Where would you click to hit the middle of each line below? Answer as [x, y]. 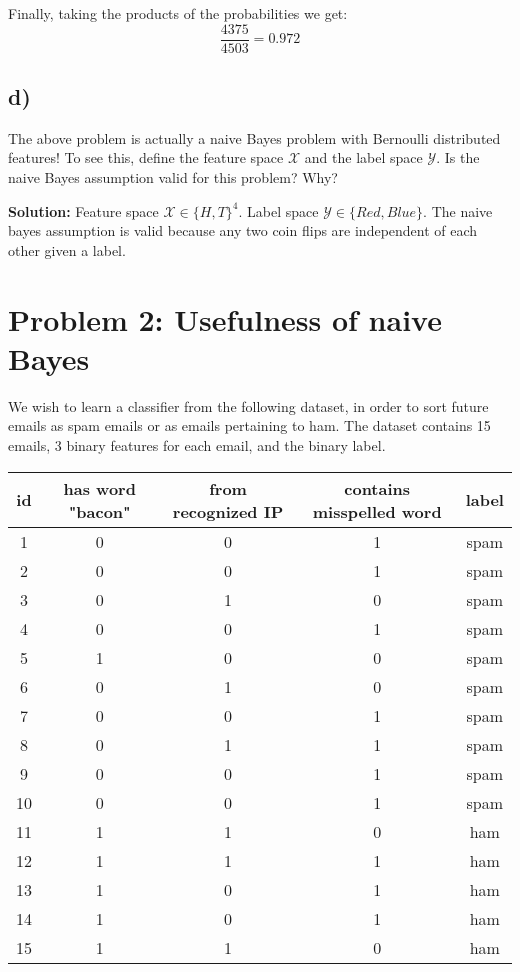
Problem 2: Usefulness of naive [225, 318]
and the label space [363, 157]
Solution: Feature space [83, 210]
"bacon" [99, 511]
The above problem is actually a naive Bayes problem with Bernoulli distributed [254, 137]
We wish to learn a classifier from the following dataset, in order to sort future [248, 405]
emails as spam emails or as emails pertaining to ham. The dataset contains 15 [249, 425]
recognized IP [228, 511]
